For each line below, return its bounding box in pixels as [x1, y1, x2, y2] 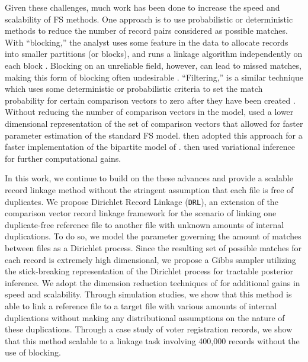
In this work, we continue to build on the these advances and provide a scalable [5, 172, 293, 184]
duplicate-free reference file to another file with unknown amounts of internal [5, 218, 284, 230]
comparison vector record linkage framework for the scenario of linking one [5, 207, 277, 219]
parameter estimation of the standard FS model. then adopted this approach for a [5, 129, 303, 141]
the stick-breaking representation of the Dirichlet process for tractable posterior [5, 265, 294, 277]
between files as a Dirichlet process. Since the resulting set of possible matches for [5, 241, 302, 254]
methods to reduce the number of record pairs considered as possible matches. [5, 24, 288, 37]
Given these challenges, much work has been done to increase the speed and [5, 1, 280, 13]
